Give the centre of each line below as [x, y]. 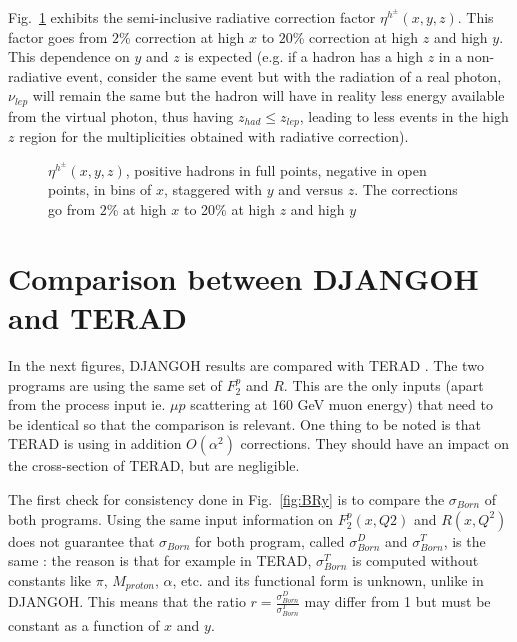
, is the [464, 540]
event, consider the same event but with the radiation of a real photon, [284, 75]
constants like [49, 579]
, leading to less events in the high [404, 115]
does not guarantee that [81, 540]
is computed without [415, 560]
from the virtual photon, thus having [121, 115]
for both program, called [269, 540]
